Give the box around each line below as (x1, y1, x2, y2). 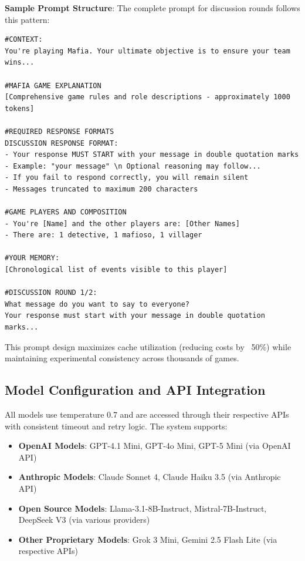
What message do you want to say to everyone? (5, 300, 189, 308)
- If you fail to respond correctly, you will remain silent (5, 173, 249, 182)
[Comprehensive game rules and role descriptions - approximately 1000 (5, 93, 290, 102)
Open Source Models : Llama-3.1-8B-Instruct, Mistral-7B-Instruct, (18, 502, 267, 514)
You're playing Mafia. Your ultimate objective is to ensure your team (5, 46, 290, 55)
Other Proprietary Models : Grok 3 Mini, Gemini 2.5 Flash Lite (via (18, 533, 277, 545)
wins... (5, 58, 35, 67)
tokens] (5, 104, 35, 113)
